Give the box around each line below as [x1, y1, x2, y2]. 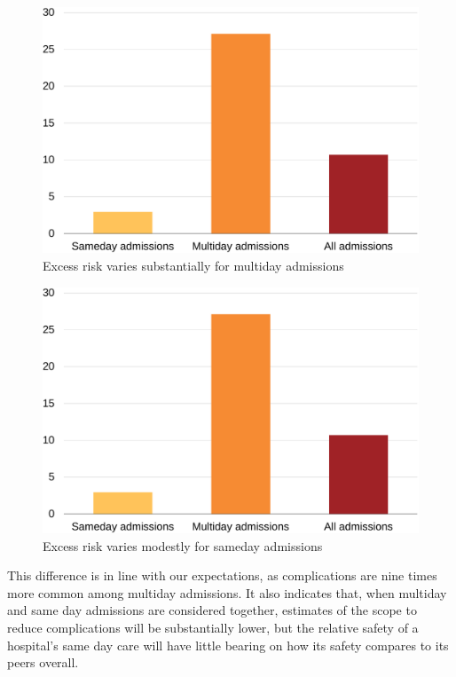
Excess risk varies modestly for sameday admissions [43, 536, 323, 555]
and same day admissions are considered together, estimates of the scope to [7, 601, 417, 619]
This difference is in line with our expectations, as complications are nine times [7, 566, 437, 585]
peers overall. [7, 653, 79, 672]
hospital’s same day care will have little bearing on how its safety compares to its [7, 635, 449, 654]
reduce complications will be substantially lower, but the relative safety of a [7, 618, 419, 636]
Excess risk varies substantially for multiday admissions [43, 256, 344, 275]
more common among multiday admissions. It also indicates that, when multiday [7, 583, 447, 602]
